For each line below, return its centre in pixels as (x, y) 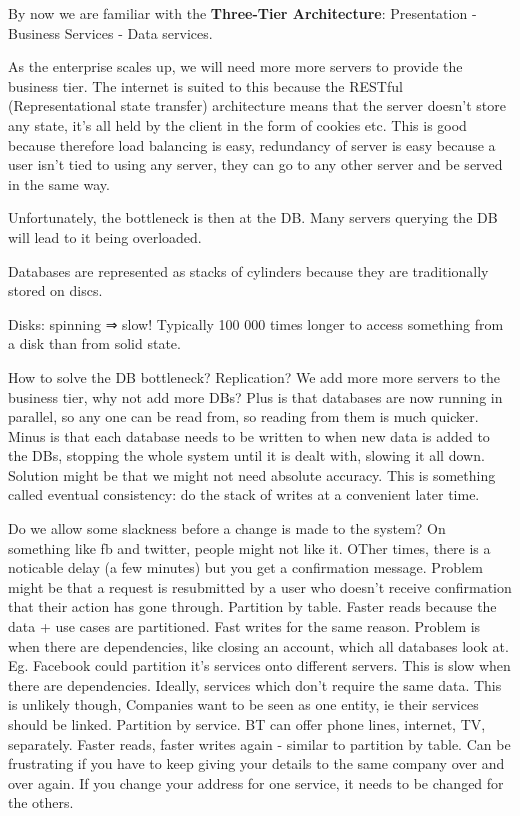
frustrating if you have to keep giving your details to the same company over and (256, 763)
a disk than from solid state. (94, 343)
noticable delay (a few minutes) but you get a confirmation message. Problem (245, 567)
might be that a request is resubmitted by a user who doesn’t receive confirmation (260, 586)
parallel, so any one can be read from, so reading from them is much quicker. (243, 416)
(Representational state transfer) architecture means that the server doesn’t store (257, 105)
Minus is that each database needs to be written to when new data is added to (249, 435)
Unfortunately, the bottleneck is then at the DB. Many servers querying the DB (253, 217)
